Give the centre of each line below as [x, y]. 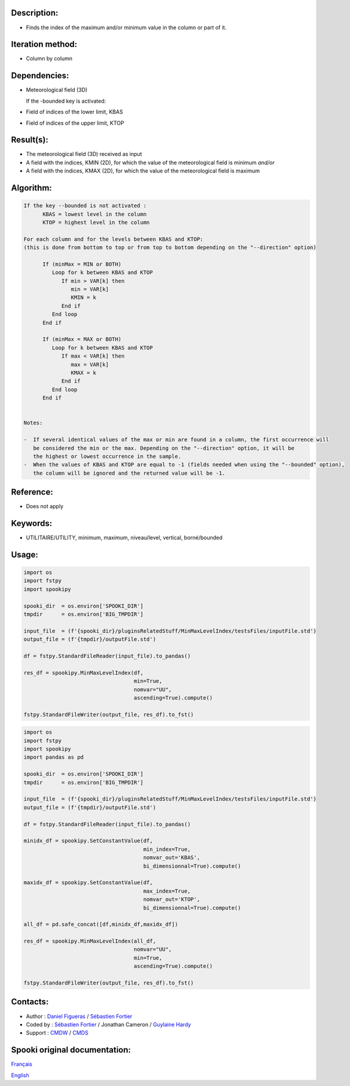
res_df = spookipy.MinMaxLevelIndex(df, [83, 673]
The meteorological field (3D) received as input [84, 154]
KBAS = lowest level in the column [95, 214]
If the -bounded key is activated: [66, 101]
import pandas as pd [53, 757]
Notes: [33, 423]
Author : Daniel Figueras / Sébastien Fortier [79, 1016]
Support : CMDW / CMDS [57, 1033]
